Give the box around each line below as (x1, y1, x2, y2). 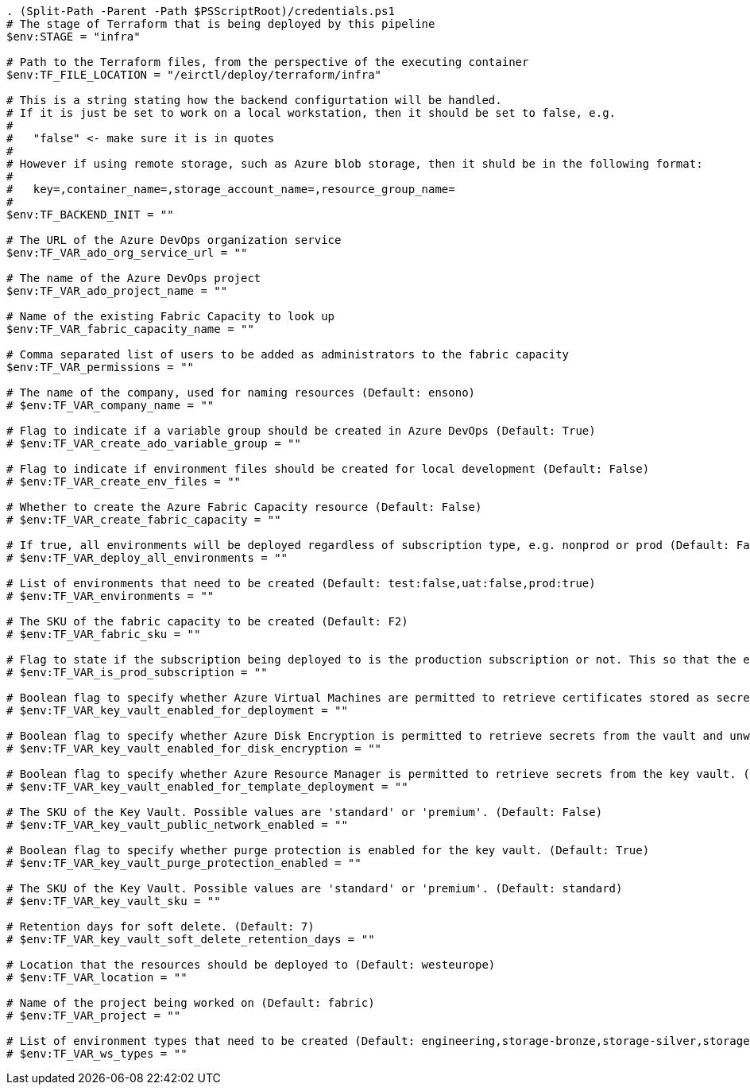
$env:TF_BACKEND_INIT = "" (6, 208, 174, 221)
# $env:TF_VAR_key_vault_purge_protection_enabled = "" (6, 857, 361, 869)
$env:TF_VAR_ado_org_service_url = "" (6, 246, 248, 259)
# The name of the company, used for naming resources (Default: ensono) (6, 386, 476, 399)
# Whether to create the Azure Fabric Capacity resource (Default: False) (6, 501, 482, 513)
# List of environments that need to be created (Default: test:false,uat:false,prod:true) (6, 577, 596, 590)
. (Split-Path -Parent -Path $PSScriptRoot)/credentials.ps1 (6, 5, 395, 17)
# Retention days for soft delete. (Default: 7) (6, 920, 315, 933)
